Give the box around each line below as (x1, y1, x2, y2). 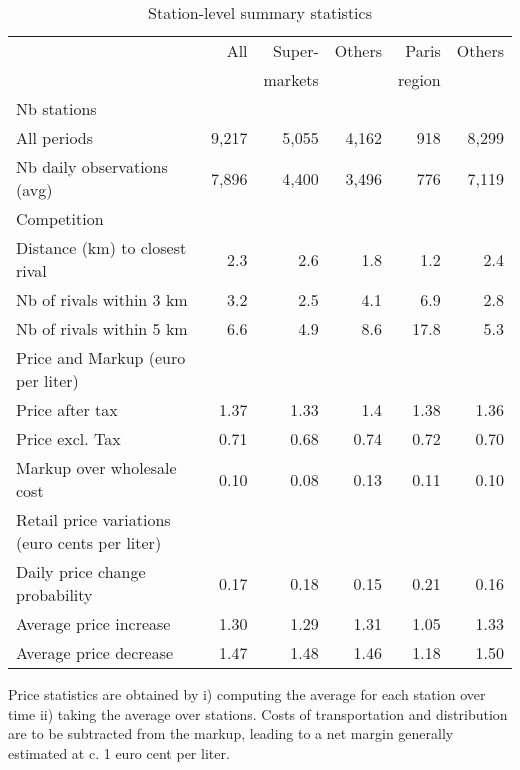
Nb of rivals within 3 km (16, 288, 188, 311)
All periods (16, 126, 94, 149)
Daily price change (16, 560, 146, 583)
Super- (272, 39, 319, 62)
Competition (16, 207, 104, 230)
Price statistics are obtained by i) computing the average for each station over (8, 684, 486, 704)
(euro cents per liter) (16, 531, 162, 554)
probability (16, 583, 93, 606)
